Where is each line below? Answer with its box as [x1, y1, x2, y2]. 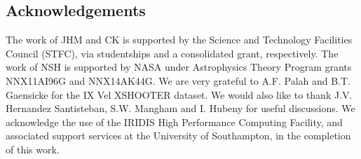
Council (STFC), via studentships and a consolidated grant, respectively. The [6, 46, 339, 60]
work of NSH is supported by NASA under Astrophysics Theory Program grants [6, 60, 352, 74]
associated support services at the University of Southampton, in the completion [6, 128, 351, 143]
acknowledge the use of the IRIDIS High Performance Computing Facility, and [6, 114, 343, 129]
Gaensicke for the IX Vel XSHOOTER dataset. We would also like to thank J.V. [6, 87, 353, 102]
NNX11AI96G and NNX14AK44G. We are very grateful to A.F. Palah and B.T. [6, 73, 351, 88]
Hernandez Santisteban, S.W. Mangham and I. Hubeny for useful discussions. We [6, 101, 355, 116]
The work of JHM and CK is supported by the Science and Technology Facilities [6, 32, 353, 47]
